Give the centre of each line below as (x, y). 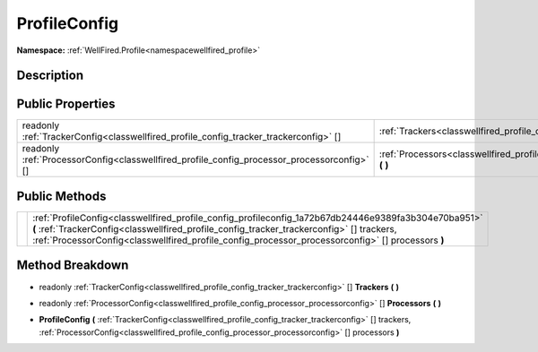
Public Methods (61, 196)
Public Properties (66, 104)
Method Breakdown (73, 266)
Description (50, 76)
